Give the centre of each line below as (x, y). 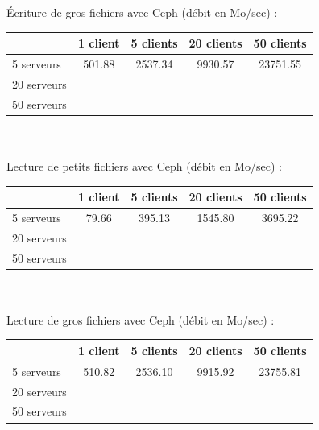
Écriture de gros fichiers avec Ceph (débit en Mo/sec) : (142, 12)
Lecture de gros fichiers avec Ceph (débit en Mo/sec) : (141, 319)
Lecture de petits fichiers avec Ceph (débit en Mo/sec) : (144, 165)
